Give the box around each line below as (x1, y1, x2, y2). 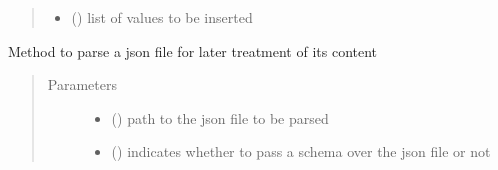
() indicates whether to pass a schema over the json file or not (111, 141, 491, 162)
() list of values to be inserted (71, 7, 253, 27)
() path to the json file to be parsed (111, 107, 329, 128)
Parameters (47, 74, 117, 95)
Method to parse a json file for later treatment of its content (8, 40, 378, 61)
